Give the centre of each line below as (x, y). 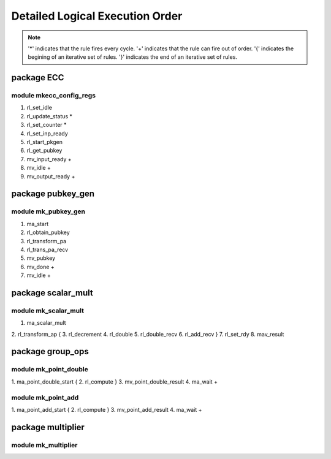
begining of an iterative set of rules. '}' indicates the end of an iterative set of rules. (132, 57)
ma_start (38, 224)
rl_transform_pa (47, 241)
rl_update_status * (50, 116)
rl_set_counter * (47, 125)
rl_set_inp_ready (48, 133)
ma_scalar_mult (46, 323)
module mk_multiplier (44, 445)
